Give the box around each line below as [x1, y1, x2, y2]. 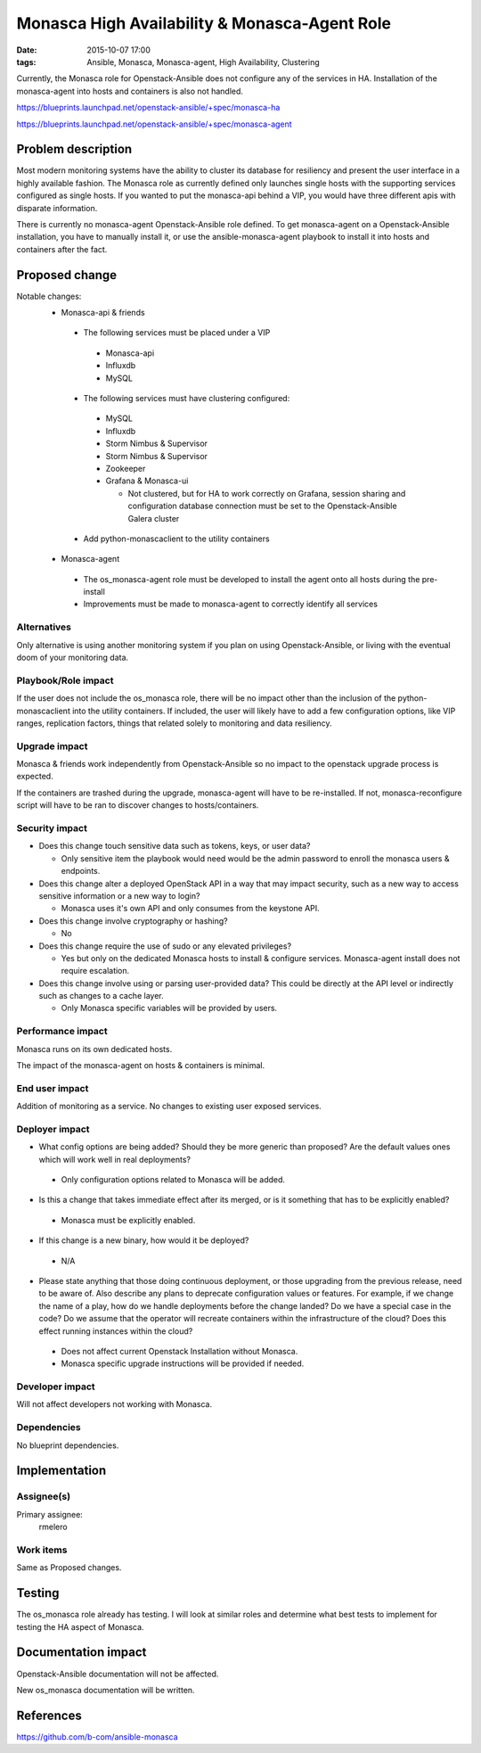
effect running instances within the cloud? [38, 1325, 193, 1337]
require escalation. [61, 966, 130, 976]
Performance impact [16, 1025, 108, 1038]
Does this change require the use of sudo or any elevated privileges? [38, 941, 292, 951]
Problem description [16, 142, 133, 157]
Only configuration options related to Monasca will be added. [61, 1174, 285, 1185]
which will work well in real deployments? [38, 1154, 192, 1165]
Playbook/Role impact [16, 674, 114, 687]
